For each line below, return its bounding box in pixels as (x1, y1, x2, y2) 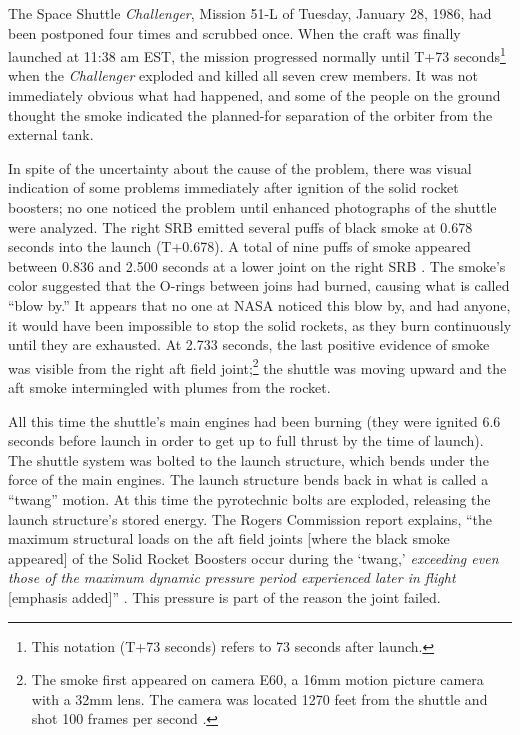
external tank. (8, 124, 94, 145)
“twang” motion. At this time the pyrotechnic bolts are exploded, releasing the (8, 488, 491, 509)
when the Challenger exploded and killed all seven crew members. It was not (8, 65, 479, 86)
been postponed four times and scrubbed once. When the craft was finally (8, 22, 461, 43)
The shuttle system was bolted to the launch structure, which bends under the (8, 449, 489, 470)
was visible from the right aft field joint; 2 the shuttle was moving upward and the (8, 354, 507, 378)
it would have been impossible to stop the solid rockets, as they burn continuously (8, 314, 512, 335)
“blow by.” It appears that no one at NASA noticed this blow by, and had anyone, (8, 294, 511, 315)
